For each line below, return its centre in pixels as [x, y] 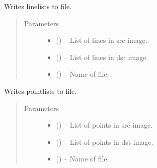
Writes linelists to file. [38, 6]
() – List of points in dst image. [105, 142]
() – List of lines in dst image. [102, 57]
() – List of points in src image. [104, 125]
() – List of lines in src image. [102, 40]
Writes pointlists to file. [41, 91]
